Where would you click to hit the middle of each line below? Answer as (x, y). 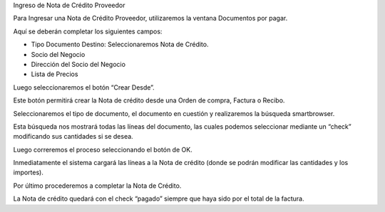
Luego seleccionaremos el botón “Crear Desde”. (84, 87)
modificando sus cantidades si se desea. (73, 137)
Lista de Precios (55, 74)
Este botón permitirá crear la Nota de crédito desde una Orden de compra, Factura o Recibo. (149, 100)
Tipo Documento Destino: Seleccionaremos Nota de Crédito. (120, 44)
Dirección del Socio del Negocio (78, 64)
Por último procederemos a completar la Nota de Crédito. (97, 186)
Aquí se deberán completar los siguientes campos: (88, 31)
